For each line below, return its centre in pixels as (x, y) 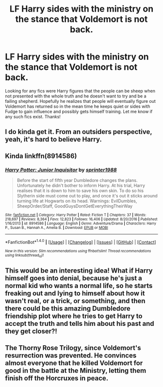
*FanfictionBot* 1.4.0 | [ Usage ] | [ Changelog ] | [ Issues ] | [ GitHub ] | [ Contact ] (81, 242)
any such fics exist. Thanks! (33, 116)
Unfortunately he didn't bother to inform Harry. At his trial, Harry (81, 186)
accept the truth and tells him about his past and (80, 324)
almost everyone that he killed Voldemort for (74, 363)
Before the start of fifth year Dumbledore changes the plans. (77, 180)
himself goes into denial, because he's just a (73, 278)
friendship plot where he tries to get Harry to (74, 316)
